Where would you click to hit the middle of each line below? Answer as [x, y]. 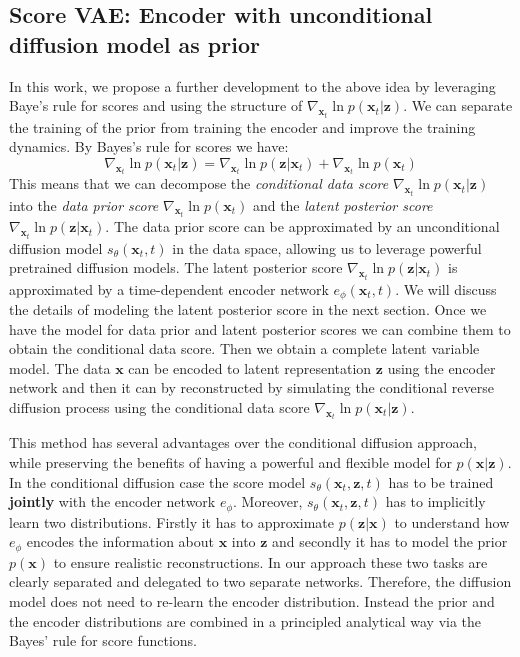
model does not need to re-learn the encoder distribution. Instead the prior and [252, 600]
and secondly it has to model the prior [390, 541]
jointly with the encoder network [112, 501]
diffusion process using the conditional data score [159, 407]
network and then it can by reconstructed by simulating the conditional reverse [251, 387]
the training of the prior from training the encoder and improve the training [242, 126]
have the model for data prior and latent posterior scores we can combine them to [260, 328]
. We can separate [458, 105]
